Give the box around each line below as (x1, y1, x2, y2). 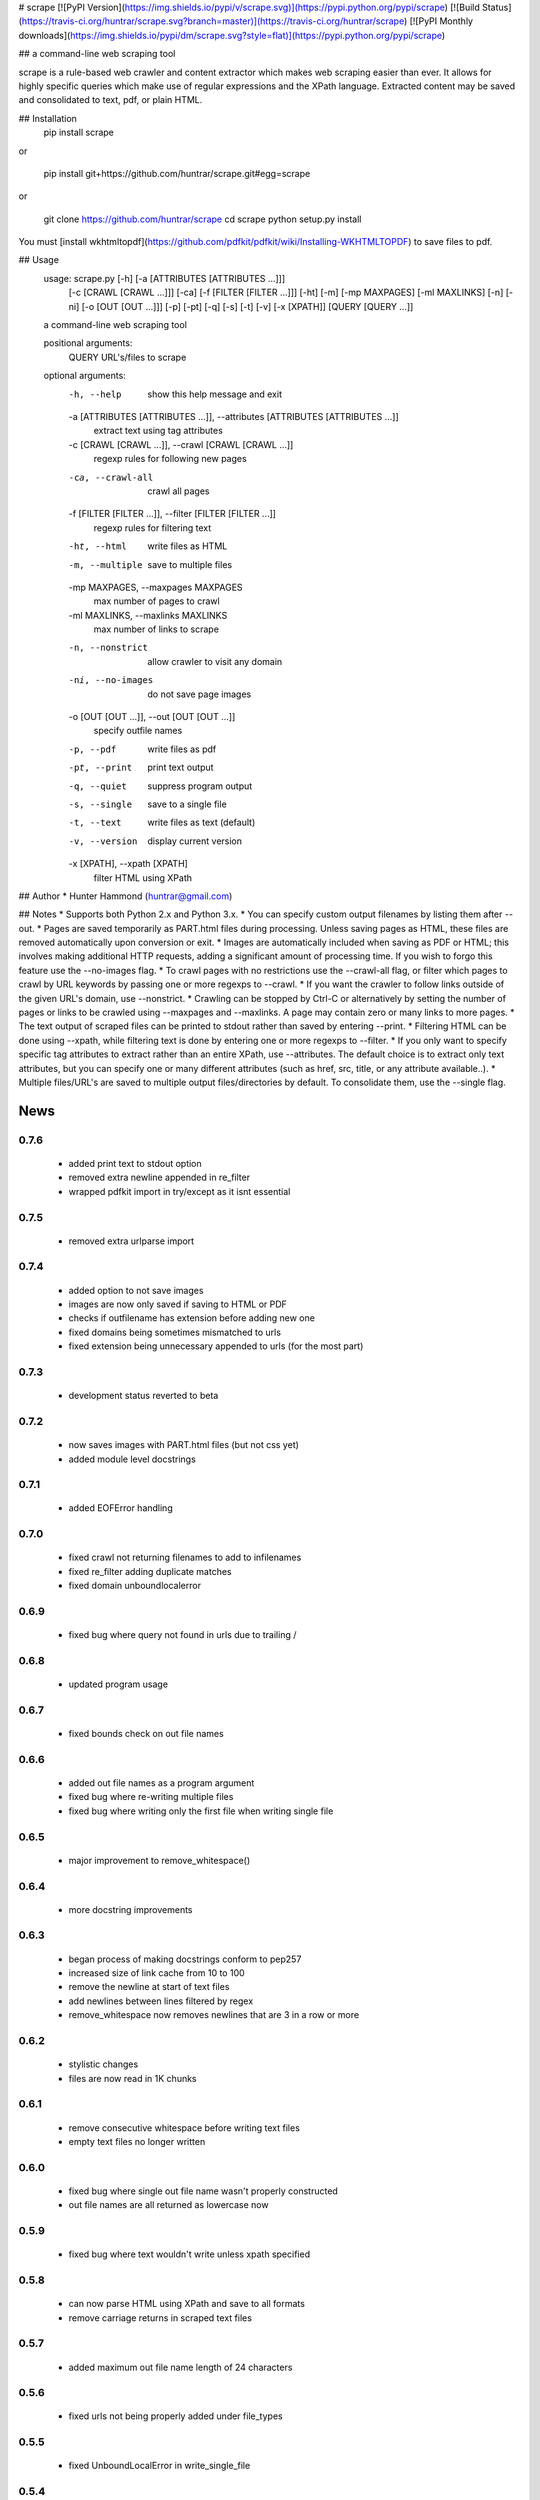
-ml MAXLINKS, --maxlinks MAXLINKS (68, 609, 228, 621)
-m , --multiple (68, 559, 144, 570)
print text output (147, 761, 214, 774)
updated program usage (68, 1678, 169, 1690)
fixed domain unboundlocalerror (68, 1580, 202, 1592)
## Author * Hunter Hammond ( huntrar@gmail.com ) (18, 890, 233, 902)
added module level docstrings (68, 1453, 197, 1465)
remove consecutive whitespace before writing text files (68, 2121, 300, 2134)
